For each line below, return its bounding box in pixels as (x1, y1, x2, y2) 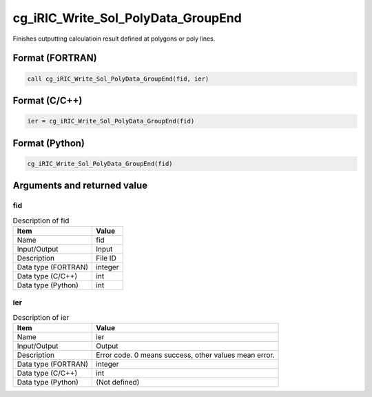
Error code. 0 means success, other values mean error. (96, 350, 275, 360)
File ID (96, 253, 116, 263)
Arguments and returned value (12, 180, 148, 192)
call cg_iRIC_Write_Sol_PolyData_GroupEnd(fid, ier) (27, 74, 209, 83)
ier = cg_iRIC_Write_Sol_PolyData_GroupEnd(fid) (27, 117, 195, 125)
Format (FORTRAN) (12, 52, 97, 64)
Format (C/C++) (12, 94, 83, 106)
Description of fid (12, 216, 70, 225)
